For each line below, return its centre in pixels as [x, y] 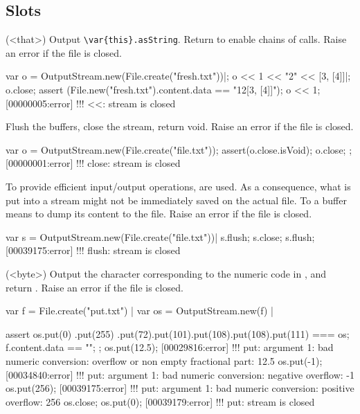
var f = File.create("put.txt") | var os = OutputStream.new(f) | [139, 310]
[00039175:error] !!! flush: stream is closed [93, 250]
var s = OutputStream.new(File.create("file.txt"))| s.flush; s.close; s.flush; [160, 236]
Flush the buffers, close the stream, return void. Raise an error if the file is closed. [180, 126]
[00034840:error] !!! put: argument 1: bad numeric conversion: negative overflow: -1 [180, 374]
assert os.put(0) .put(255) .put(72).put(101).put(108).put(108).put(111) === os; [178, 333]
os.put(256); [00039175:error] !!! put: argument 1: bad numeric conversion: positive [180, 388]
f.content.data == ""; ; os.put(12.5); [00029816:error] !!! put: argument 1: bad [170, 347]
